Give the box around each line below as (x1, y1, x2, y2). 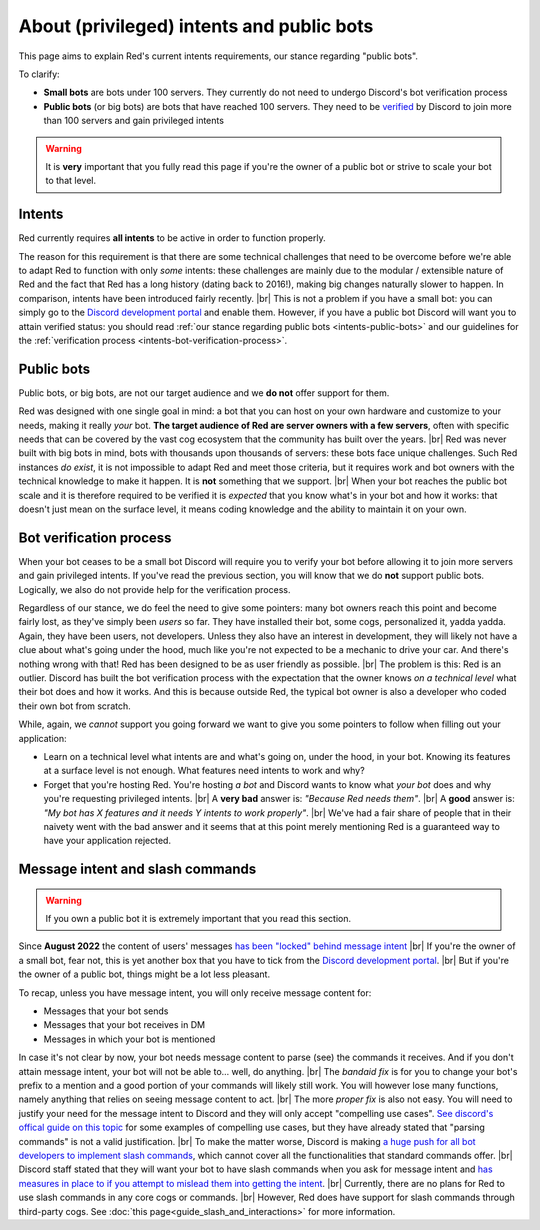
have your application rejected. (43, 835, 172, 847)
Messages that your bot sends (43, 1005, 169, 1017)
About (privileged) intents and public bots (18, 15, 374, 37)
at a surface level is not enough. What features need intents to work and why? (43, 765, 365, 777)
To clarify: (18, 68, 60, 80)
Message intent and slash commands (18, 861, 257, 878)
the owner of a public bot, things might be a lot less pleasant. (18, 968, 270, 980)
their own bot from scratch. (18, 700, 131, 712)
